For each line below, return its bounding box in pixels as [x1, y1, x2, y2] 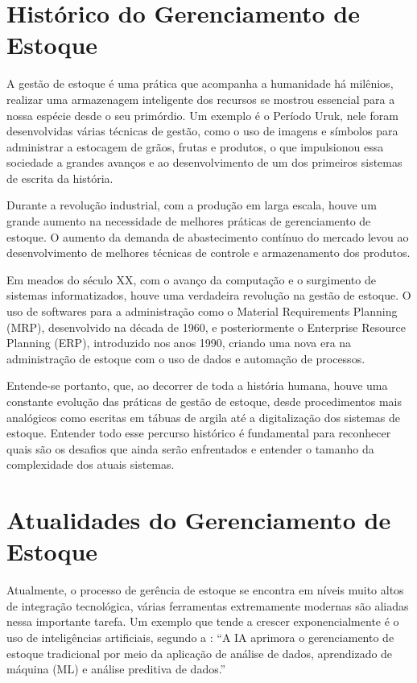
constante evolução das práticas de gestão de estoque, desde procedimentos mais [6, 393, 403, 409]
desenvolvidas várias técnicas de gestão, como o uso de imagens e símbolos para [6, 122, 398, 139]
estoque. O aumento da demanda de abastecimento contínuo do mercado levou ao [6, 228, 409, 245]
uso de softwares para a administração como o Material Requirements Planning [6, 303, 398, 320]
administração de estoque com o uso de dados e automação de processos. [6, 350, 365, 366]
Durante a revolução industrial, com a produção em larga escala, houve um [6, 197, 377, 213]
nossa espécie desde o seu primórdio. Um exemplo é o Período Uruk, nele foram [6, 106, 398, 123]
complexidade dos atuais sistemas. [6, 456, 175, 473]
